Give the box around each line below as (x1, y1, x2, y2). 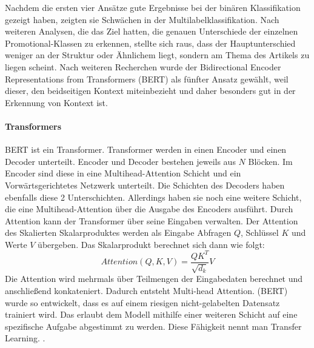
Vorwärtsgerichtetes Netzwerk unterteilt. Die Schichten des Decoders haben (5, 178, 285, 191)
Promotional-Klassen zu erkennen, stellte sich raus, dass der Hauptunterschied (5, 36, 296, 49)
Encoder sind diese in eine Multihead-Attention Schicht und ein (5, 167, 241, 179)
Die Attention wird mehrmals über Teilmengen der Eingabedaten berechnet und (5, 272, 303, 285)
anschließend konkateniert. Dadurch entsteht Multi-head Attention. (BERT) (5, 284, 288, 297)
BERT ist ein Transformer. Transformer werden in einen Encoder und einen (5, 143, 287, 156)
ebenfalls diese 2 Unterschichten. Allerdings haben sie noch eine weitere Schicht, (5, 190, 302, 203)
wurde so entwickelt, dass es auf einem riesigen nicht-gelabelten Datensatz (5, 296, 280, 309)
